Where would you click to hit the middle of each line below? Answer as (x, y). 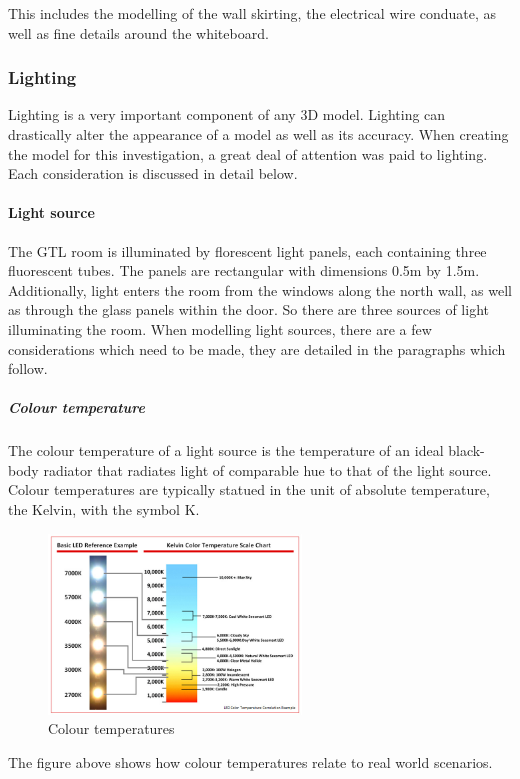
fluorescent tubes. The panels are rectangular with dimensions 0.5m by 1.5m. (244, 270)
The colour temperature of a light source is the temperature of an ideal (226, 450)
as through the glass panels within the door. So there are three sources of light (248, 309)
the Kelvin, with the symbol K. (104, 509)
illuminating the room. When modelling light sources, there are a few (220, 328)
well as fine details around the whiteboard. (138, 32)
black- (466, 450)
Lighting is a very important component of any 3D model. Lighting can (227, 114)
